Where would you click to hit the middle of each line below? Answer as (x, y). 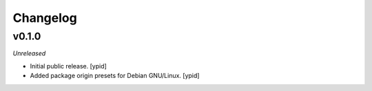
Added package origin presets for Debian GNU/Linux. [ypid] (115, 76)
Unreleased (29, 53)
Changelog (45, 18)
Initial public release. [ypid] (68, 66)
